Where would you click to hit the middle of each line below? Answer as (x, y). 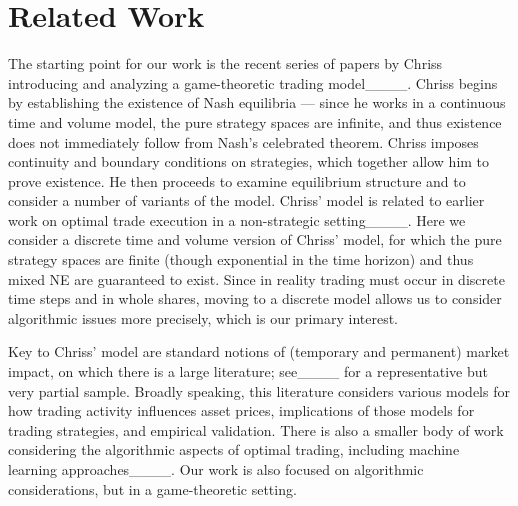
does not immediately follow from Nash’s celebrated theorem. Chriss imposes (243, 141)
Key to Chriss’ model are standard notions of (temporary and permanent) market (259, 351)
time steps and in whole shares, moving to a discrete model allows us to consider (255, 298)
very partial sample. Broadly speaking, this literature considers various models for (259, 390)
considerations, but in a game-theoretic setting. (152, 488)
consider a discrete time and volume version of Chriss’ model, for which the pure (255, 239)
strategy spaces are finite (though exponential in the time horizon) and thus (241, 259)
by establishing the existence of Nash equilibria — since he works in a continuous (257, 102)
